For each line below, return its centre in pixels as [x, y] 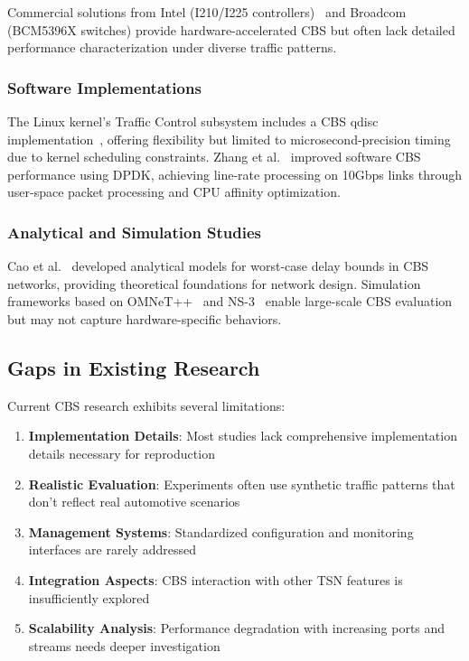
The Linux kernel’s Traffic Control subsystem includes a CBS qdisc [193, 121]
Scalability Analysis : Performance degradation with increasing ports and [237, 628]
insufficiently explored [89, 597]
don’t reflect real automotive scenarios [134, 502]
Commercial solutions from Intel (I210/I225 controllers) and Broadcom [207, 12]
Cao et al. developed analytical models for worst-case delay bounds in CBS [218, 266]
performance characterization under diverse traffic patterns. [172, 47]
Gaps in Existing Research [134, 367]
